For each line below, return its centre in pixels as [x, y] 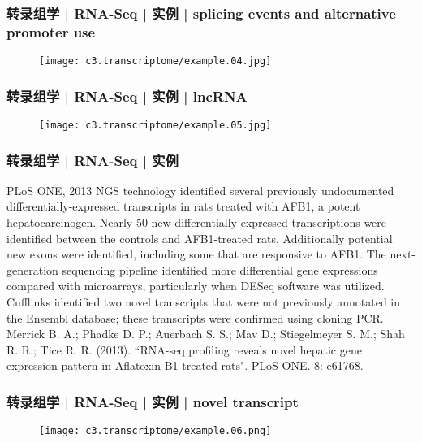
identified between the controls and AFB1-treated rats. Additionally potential [200, 238]
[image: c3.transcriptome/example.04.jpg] [155, 61]
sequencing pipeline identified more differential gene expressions [220, 269]
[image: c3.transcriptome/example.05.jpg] [155, 126]
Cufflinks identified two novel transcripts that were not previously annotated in [204, 302]
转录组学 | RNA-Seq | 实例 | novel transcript [153, 401]
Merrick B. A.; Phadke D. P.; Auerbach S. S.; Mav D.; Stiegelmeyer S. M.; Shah [206, 334]
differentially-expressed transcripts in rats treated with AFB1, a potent [183, 206]
